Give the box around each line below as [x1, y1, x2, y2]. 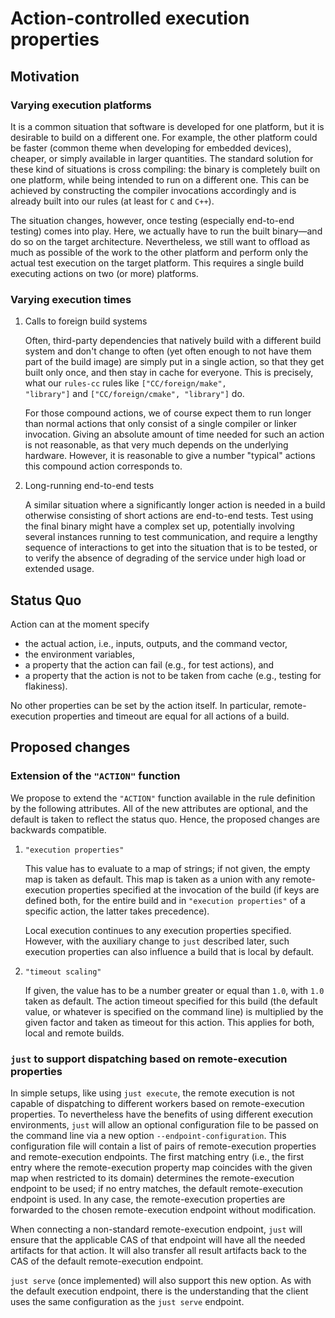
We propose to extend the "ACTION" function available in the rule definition [10, 792, 316, 804]
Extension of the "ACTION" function [10, 769, 181, 783]
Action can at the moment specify [10, 618, 150, 630]
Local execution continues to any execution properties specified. [24, 924, 292, 936]
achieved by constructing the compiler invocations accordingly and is [10, 184, 297, 196]
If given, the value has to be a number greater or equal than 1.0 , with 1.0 [24, 984, 325, 996]
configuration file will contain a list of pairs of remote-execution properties [10, 1140, 317, 1152]
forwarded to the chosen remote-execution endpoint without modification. [10, 1203, 317, 1216]
